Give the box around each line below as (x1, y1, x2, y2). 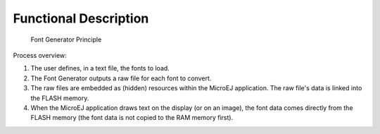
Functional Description (13, 11, 149, 26)
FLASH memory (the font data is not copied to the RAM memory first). (30, 114, 234, 122)
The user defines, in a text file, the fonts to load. (30, 64, 170, 73)
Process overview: (13, 51, 67, 59)
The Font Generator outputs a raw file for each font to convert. (30, 74, 212, 83)
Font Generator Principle (30, 35, 102, 44)
